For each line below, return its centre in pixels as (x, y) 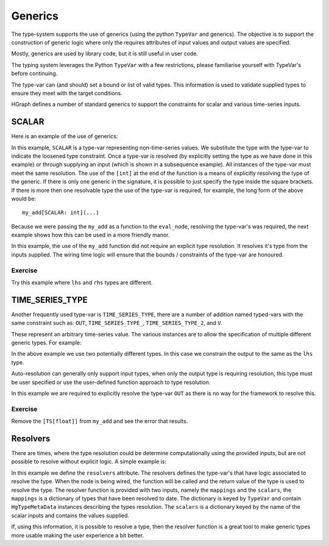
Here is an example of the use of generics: (65, 136)
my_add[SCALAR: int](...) (61, 213)
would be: (24, 199)
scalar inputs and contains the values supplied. (70, 516)
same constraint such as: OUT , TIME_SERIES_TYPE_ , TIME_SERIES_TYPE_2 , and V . (117, 323)
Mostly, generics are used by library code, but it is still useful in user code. (104, 54)
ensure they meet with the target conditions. (67, 93)
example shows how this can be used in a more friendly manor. (90, 235)
